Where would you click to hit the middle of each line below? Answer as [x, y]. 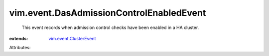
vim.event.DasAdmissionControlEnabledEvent [108, 13]
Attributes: [20, 48]
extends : [19, 38]
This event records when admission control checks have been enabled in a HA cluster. [110, 28]
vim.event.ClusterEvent [72, 38]
